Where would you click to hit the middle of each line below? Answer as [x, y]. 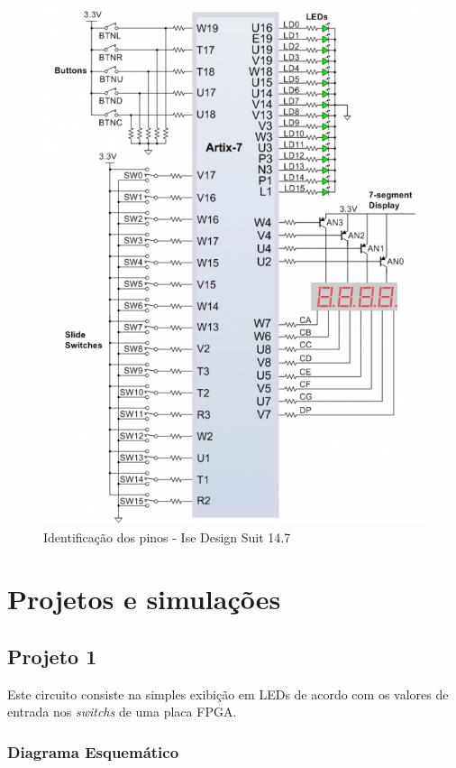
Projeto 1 [52, 657]
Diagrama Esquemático [93, 751]
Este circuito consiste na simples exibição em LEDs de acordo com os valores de [228, 694]
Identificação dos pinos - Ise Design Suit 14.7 [167, 537]
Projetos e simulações [144, 599]
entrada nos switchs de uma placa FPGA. [122, 712]
